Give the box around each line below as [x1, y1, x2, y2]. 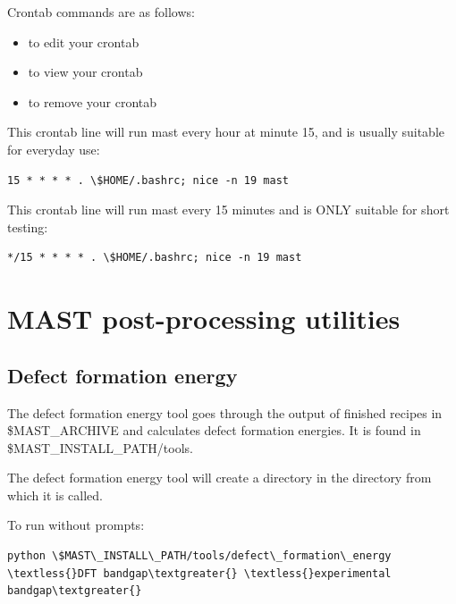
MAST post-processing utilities [7, 300, 401, 337]
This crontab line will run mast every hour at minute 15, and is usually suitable [7, 122, 445, 141]
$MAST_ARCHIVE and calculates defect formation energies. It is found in [7, 421, 421, 440]
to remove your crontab [28, 92, 157, 111]
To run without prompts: [7, 516, 145, 534]
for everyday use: [7, 139, 100, 158]
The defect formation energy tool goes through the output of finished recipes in [7, 403, 443, 422]
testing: [7, 217, 48, 236]
